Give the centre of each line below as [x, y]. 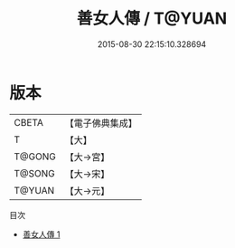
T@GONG [35, 157]
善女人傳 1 [41, 234]
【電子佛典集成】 [101, 123]
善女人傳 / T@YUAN [152, 19]
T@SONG [35, 173]
